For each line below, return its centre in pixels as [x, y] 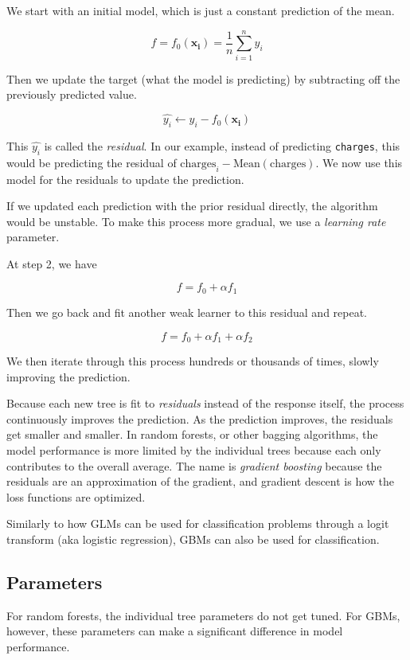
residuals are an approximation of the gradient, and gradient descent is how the [201, 481]
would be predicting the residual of [92, 162]
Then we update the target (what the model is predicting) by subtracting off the [203, 78]
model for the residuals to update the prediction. [125, 179]
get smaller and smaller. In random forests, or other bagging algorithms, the [192, 434]
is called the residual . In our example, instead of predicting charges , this [222, 145]
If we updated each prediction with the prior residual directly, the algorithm [192, 206]
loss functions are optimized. [76, 496]
